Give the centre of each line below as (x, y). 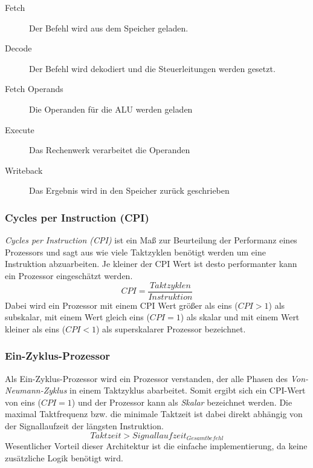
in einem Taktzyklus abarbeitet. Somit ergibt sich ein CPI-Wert (188, 390)
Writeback (24, 170)
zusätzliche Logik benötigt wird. (64, 457)
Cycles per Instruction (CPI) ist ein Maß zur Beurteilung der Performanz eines (151, 240)
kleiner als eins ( (35, 328)
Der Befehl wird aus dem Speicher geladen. (109, 28)
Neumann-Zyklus (36, 390)
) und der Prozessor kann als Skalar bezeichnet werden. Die (182, 402)
